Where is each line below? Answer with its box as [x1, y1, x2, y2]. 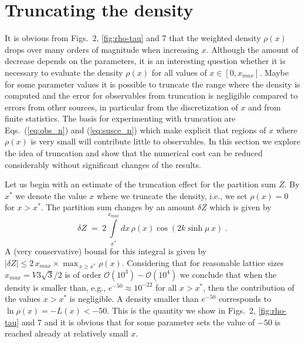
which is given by [209, 201, 272, 213]
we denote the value [15, 189, 87, 201]
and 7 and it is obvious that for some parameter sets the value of [21, 315, 255, 328]
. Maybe [259, 66, 289, 78]
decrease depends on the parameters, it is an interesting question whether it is [5, 55, 286, 67]
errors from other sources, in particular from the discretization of [5, 100, 238, 113]
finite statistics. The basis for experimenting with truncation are [5, 112, 236, 125]
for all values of [151, 66, 207, 78]
